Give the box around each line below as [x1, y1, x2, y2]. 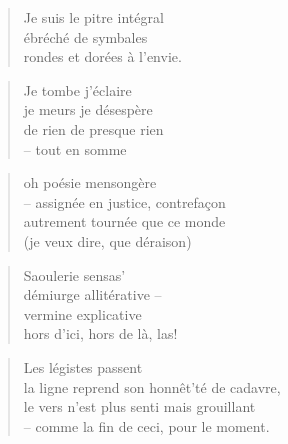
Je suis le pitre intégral [23, 7, 164, 27]
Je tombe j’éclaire [23, 79, 132, 100]
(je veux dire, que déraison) [23, 230, 192, 251]
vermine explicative [23, 303, 142, 324]
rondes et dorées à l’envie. [23, 46, 182, 67]
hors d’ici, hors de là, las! [23, 323, 178, 344]
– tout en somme [23, 138, 127, 159]
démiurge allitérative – [23, 284, 162, 305]
